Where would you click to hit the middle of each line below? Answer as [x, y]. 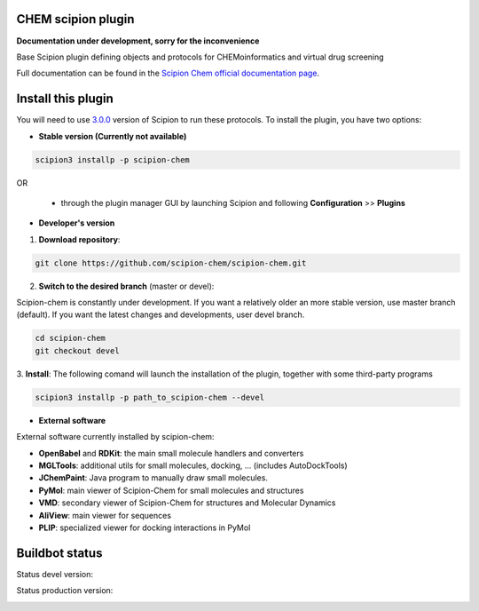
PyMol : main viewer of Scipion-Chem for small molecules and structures [171, 490]
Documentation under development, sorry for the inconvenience [138, 41]
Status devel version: [55, 574]
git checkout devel [77, 350]
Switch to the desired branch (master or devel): [126, 286]
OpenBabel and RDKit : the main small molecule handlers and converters [171, 453]
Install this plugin [65, 99]
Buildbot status [59, 553]
